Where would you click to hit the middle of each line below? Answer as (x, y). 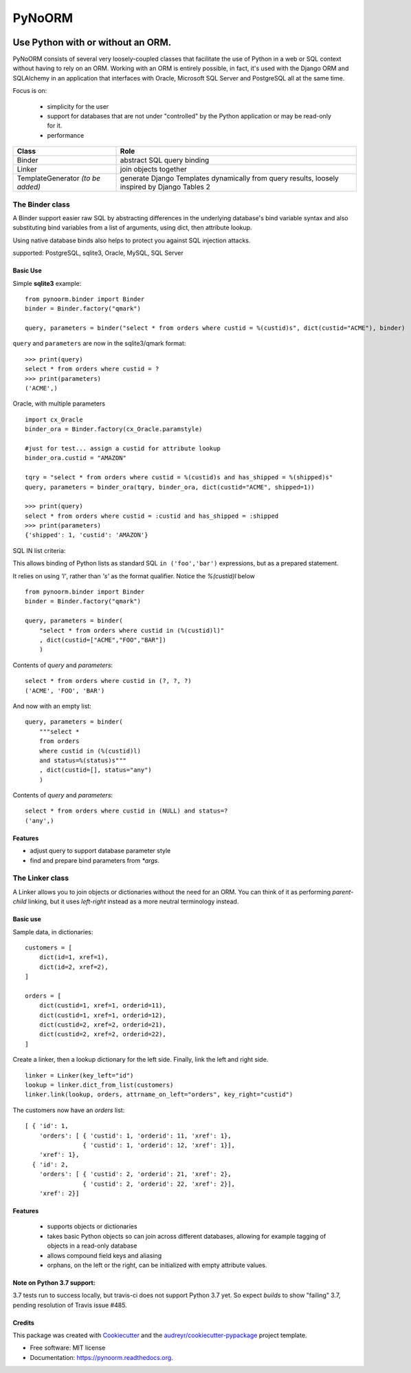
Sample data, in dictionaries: (53, 932)
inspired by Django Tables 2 (165, 187)
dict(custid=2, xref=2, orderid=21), (102, 1025)
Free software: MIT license (68, 1348)
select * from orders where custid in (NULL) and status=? (126, 811)
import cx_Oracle (54, 419)
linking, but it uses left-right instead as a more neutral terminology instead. (133, 901)
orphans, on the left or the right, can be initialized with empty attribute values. (157, 1265)
